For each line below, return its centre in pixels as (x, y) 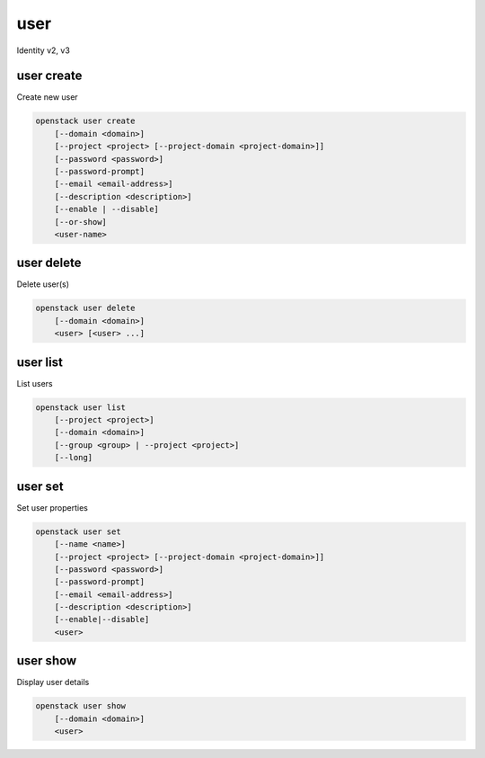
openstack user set (78, 531)
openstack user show (80, 706)
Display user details (53, 682)
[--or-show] (81, 222)
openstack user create (85, 121)
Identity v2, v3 (44, 50)
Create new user (47, 97)
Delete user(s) (43, 284)
